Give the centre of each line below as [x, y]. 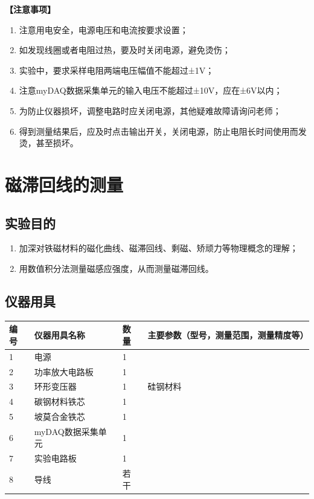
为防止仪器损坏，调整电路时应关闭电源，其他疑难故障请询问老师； [150, 110]
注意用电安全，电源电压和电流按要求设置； [104, 29]
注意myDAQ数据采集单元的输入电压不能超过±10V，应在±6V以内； [151, 90]
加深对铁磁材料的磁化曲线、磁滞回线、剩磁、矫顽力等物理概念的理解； [159, 248]
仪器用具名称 [59, 335]
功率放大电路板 [64, 371]
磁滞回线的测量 [64, 184]
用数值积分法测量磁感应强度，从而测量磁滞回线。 [116, 268]
